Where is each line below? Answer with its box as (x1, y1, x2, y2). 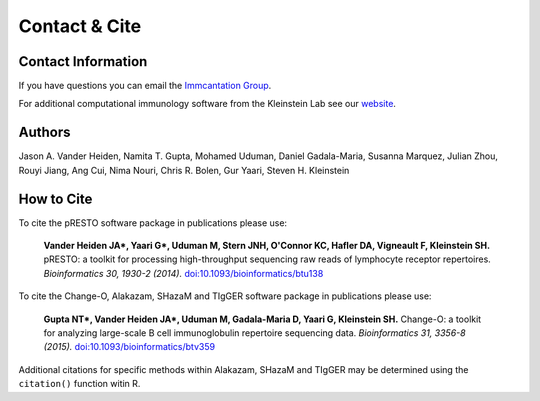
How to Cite (18, 190, 93, 207)
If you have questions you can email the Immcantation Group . (18, 80, 272, 92)
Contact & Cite (18, 15, 142, 37)
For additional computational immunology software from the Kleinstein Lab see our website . (18, 98, 397, 110)
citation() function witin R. (18, 378, 141, 390)
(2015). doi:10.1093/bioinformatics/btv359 (43, 341, 215, 353)
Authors (18, 124, 71, 141)
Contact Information (18, 53, 148, 70)
